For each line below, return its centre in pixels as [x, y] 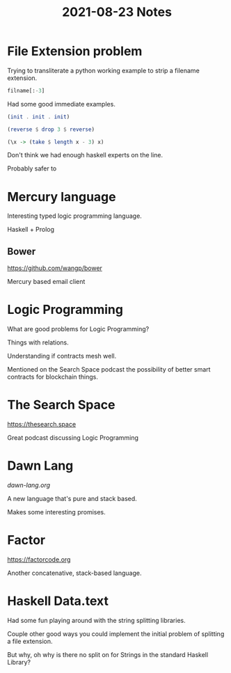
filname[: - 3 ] [26, 90]
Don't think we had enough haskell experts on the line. [85, 155]
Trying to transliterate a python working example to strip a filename [103, 70]
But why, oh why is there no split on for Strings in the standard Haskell [108, 654]
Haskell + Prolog [31, 230]
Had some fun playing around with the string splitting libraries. [96, 620]
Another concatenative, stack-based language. [74, 573]
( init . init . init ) [39, 117]
